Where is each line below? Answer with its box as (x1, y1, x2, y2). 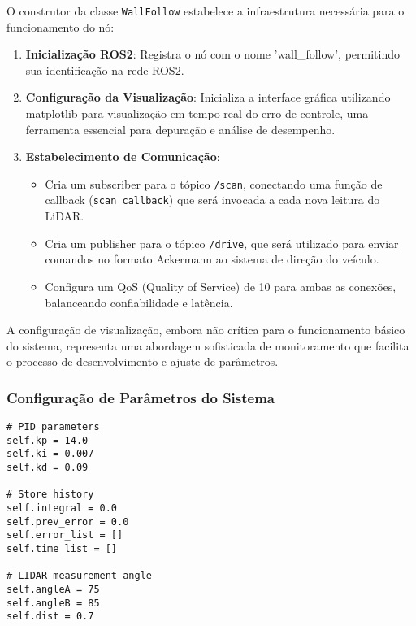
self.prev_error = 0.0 (6, 515, 129, 528)
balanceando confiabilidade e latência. (45, 293, 233, 311)
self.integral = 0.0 (6, 502, 118, 515)
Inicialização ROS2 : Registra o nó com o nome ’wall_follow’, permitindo (25, 46, 400, 63)
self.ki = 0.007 (6, 448, 94, 460)
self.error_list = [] (6, 529, 123, 541)
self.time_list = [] (6, 543, 118, 555)
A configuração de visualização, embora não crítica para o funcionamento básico (6, 321, 405, 338)
